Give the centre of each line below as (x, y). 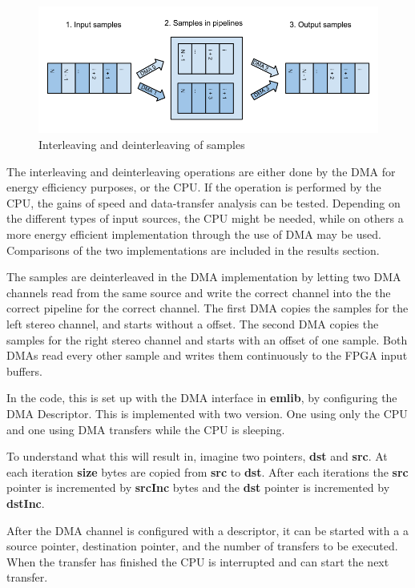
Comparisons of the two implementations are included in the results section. (193, 250)
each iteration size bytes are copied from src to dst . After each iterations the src (207, 471)
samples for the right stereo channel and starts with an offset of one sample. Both (207, 339)
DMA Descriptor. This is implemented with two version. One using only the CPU (207, 413)
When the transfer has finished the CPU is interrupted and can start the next (198, 561)
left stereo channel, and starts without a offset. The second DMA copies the (193, 324)
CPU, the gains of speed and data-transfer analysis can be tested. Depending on (203, 202)
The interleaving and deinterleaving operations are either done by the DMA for (201, 171)
